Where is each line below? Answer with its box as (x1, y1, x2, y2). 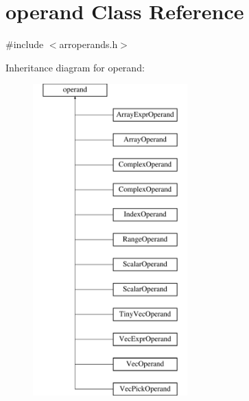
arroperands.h (59, 37, 118, 51)
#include (5, 37, 44, 51)
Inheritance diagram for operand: (5, 60, 145, 74)
